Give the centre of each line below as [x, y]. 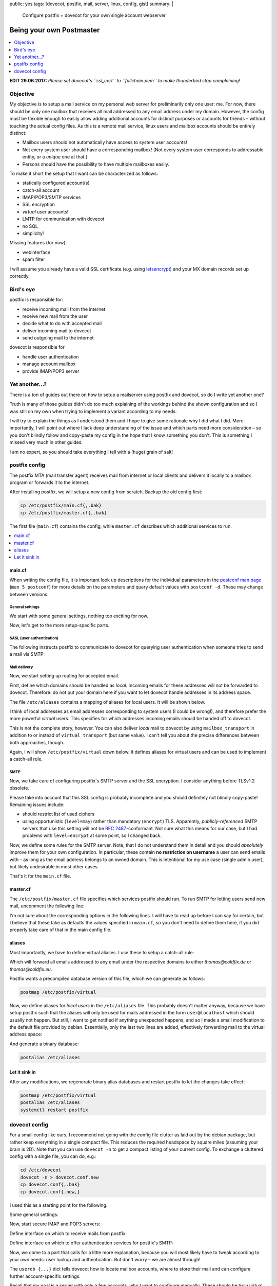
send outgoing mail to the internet [58, 338]
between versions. [29, 594]
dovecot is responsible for [37, 347]
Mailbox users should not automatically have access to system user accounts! [105, 142]
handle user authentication [51, 356]
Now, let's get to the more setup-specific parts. [60, 626]
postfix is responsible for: [36, 300]
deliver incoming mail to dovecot [57, 331]
